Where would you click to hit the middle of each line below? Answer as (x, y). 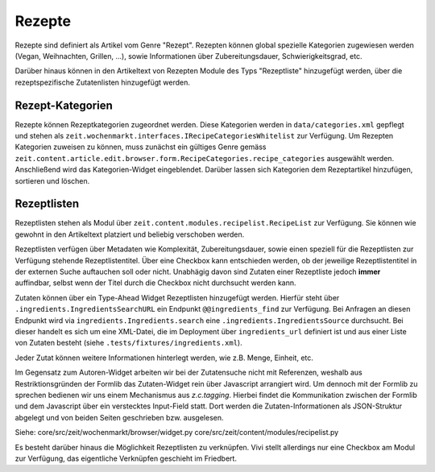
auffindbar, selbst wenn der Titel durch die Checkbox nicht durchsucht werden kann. (155, 283)
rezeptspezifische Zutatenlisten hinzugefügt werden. (103, 82)
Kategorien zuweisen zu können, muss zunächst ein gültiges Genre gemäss (141, 147)
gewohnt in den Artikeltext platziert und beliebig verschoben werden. (130, 234)
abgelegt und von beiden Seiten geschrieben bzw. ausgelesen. (120, 417)
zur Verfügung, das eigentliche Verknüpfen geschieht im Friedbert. (126, 458)
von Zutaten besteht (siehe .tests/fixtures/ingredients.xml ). (128, 343)
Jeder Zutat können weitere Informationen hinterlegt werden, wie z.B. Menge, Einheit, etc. (164, 358)
